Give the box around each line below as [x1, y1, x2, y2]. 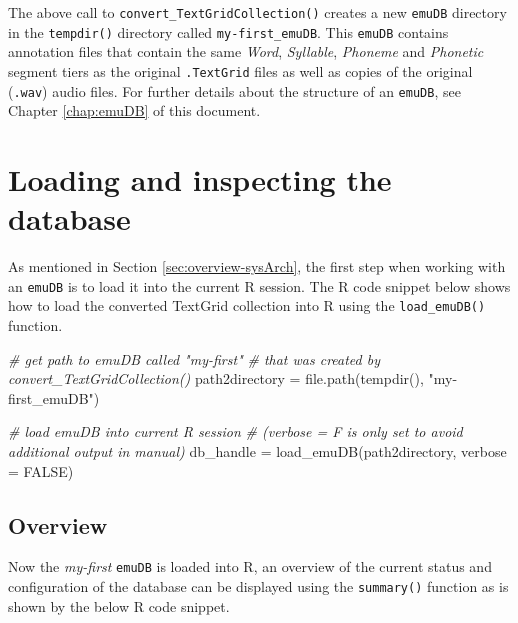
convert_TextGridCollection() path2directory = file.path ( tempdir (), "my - [8, 368, 458, 389]
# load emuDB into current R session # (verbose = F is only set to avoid [8, 421, 463, 442]
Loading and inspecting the [8, 159, 392, 199]
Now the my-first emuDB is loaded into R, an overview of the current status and [8, 556, 492, 577]
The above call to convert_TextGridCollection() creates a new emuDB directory [8, 2, 507, 22]
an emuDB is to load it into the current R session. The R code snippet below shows [8, 275, 511, 296]
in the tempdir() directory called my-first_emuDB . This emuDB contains [8, 21, 449, 42]
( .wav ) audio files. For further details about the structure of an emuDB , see [8, 80, 461, 101]
